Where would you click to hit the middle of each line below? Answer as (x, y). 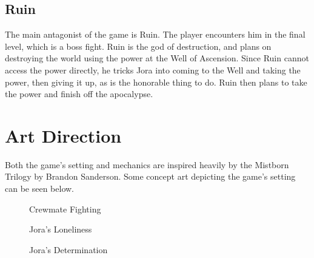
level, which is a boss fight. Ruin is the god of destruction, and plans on (138, 46)
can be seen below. (40, 188)
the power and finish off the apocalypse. (79, 94)
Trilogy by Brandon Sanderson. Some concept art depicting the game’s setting (150, 176)
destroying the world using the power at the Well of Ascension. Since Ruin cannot (157, 58)
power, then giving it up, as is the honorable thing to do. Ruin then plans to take (156, 82)
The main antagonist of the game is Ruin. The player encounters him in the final (155, 34)
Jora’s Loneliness (61, 229)
